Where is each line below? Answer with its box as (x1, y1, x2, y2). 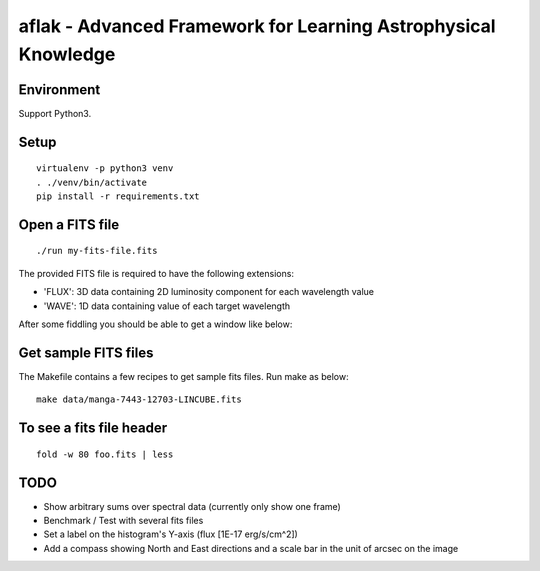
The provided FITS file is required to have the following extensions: (18, 267, 295, 279)
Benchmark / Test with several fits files (43, 515, 204, 527)
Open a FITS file (18, 216, 120, 233)
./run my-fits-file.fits (36, 245, 158, 257)
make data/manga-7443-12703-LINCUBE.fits (36, 394, 242, 405)
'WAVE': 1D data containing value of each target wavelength (43, 300, 291, 312)
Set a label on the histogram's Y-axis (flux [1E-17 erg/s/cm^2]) (43, 528, 299, 540)
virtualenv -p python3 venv (36, 163, 174, 174)
